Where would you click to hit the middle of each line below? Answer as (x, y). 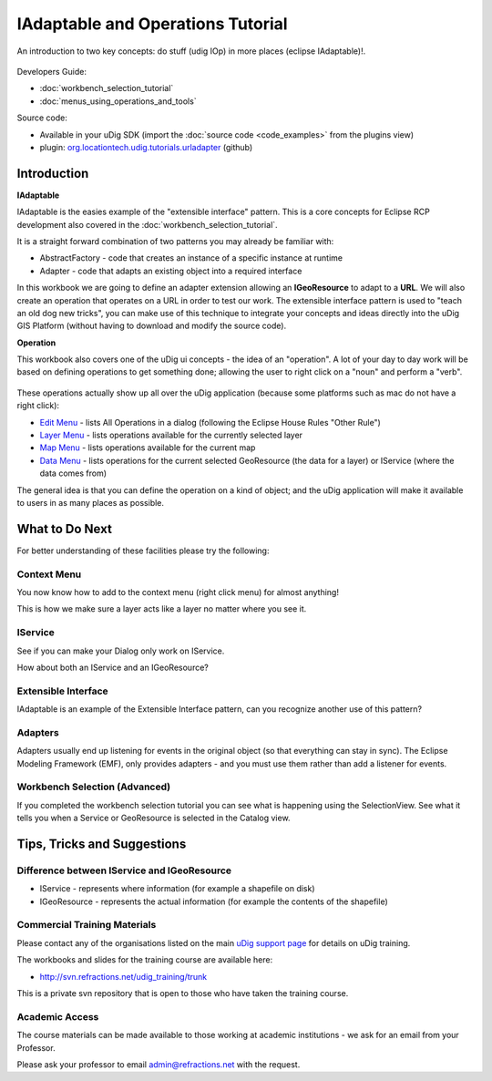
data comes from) (73, 473)
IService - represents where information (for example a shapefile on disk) (177, 889)
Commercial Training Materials (87, 925)
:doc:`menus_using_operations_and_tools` (118, 101)
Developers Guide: (51, 71)
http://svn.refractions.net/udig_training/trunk (123, 976)
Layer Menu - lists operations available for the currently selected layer (171, 435)
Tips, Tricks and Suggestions (102, 844)
